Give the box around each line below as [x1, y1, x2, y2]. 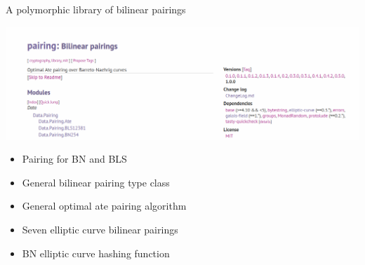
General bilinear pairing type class [22, 175, 170, 189]
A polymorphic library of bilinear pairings [6, 2, 186, 16]
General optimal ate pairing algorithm [22, 198, 187, 213]
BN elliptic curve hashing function [22, 245, 170, 260]
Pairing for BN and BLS [22, 151, 127, 166]
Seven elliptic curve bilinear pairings [22, 222, 178, 236]
